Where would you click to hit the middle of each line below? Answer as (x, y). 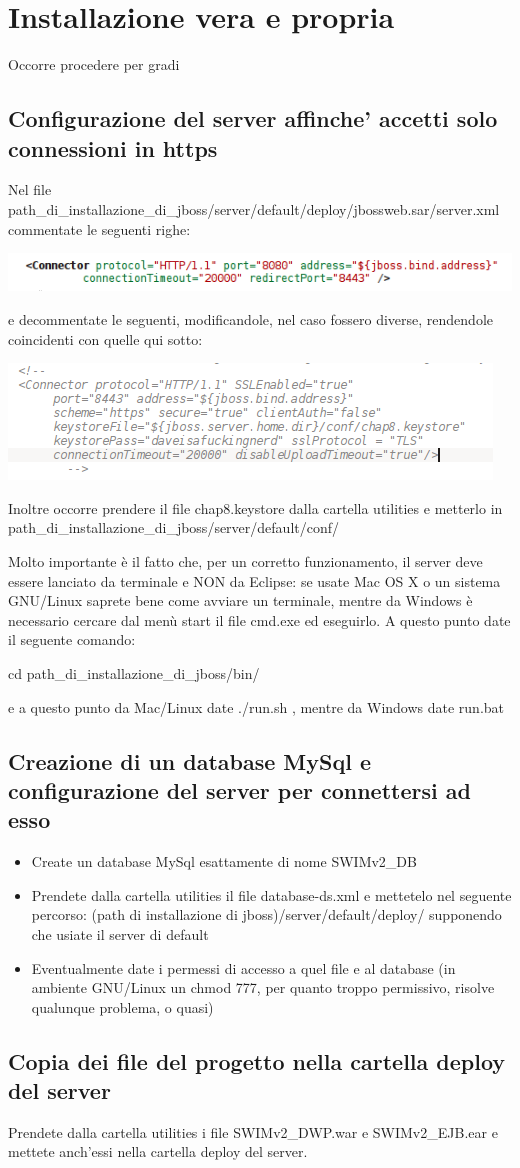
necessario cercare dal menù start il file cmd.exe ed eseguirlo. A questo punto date (259, 619)
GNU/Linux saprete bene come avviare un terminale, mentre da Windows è (240, 600)
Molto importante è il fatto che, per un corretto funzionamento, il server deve (245, 561)
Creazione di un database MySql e (190, 760)
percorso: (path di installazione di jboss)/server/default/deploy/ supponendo (266, 914)
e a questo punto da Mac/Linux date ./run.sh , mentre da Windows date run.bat (256, 706)
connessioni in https (113, 147)
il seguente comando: (72, 639)
